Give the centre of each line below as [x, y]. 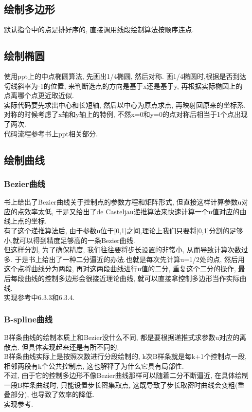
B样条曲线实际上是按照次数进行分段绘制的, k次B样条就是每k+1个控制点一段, [125, 356]
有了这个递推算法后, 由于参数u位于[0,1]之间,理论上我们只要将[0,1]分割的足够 [124, 230]
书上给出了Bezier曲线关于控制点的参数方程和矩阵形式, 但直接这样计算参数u [123, 202]
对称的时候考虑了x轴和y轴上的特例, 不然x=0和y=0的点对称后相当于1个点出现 [126, 114]
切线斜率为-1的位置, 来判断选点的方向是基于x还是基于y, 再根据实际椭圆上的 [123, 85]
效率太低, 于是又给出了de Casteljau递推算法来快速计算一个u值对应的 [132, 211]
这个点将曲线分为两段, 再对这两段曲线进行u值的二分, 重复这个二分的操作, [120, 269]
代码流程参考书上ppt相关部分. [51, 133]
